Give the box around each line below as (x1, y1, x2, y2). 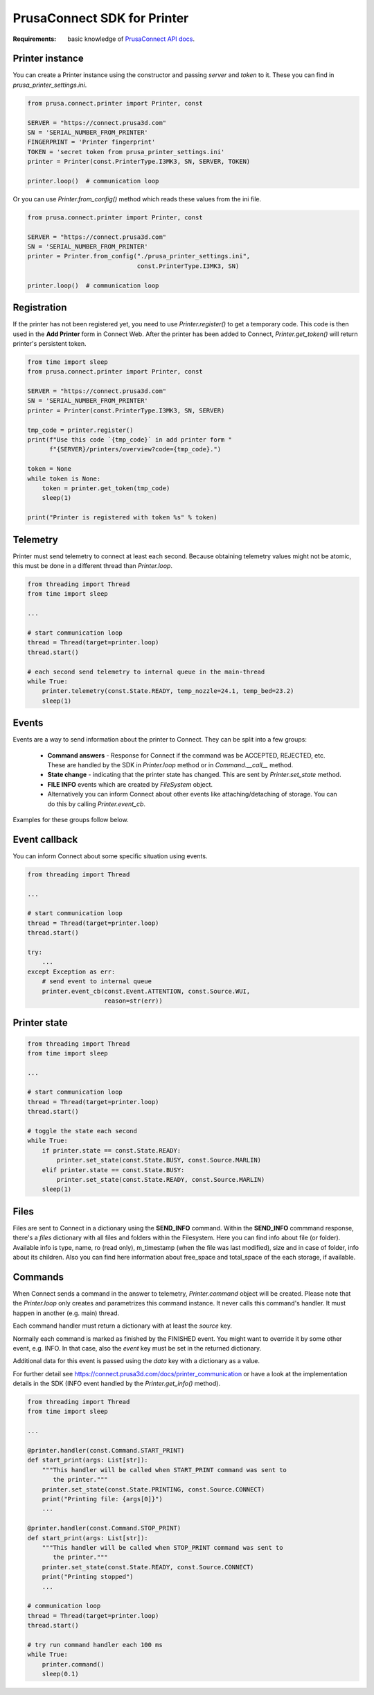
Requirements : (12, 35, 57, 43)
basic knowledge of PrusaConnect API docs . (67, 35, 195, 43)
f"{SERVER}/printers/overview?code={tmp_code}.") (49, 445, 222, 453)
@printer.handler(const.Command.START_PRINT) (27, 1446, 185, 1455)
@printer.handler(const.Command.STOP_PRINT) (27, 1524, 181, 1533)
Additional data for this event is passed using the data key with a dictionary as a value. (12, 1357, 260, 1365)
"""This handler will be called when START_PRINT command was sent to (42, 1466, 287, 1473)
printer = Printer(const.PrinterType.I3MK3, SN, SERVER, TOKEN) (27, 158, 251, 166)
